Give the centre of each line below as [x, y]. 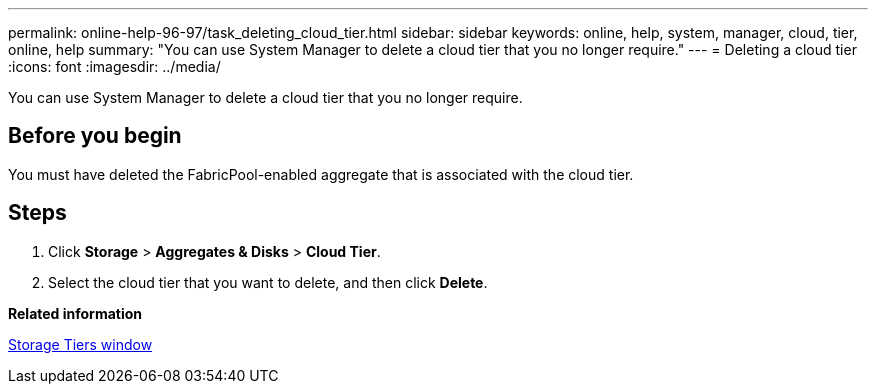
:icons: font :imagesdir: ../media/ [114, 66]
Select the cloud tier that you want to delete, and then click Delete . [268, 282]
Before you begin [95, 136]
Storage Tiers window [80, 344]
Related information [75, 313]
